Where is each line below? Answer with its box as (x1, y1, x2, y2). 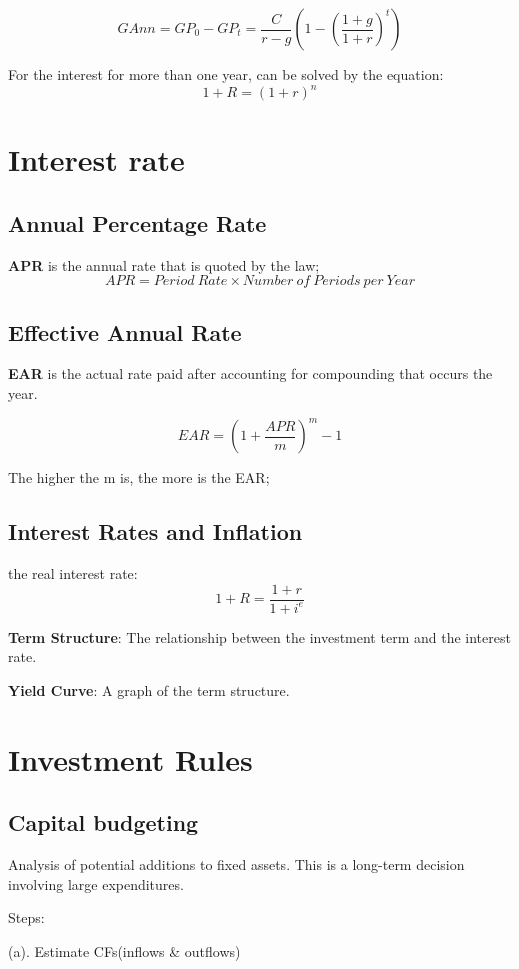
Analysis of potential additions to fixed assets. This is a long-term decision (8, 853, 465, 874)
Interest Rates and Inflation (8, 516, 303, 547)
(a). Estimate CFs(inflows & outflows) (8, 940, 241, 961)
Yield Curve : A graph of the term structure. (8, 679, 290, 700)
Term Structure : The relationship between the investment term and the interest (8, 626, 511, 647)
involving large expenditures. (8, 873, 184, 894)
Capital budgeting (8, 807, 199, 838)
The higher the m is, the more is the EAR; (8, 467, 270, 488)
